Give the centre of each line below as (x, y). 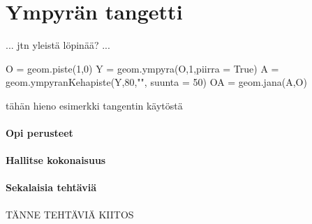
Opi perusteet (39, 133)
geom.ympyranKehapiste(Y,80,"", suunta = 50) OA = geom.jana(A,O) (156, 82)
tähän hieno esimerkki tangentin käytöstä (94, 105)
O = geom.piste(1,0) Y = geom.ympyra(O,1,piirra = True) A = (142, 68)
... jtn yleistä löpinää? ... (58, 45)
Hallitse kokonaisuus (56, 160)
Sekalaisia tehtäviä (51, 187)
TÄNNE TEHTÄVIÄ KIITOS (70, 214)
